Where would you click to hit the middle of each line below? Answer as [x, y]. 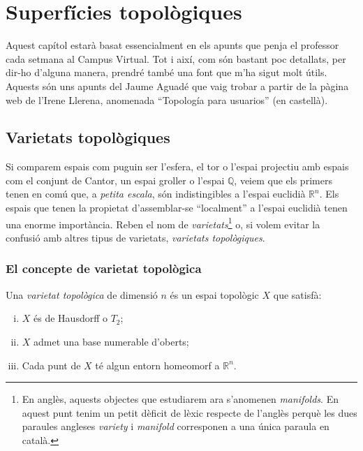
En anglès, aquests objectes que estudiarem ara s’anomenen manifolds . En [180, 399]
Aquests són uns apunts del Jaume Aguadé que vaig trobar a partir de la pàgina [177, 86]
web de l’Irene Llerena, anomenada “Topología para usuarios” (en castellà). [167, 99]
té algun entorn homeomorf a [157, 365]
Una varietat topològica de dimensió [82, 294]
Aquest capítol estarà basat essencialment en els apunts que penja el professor [172, 45]
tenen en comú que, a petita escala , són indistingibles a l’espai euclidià [156, 194]
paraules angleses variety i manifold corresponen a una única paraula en [176, 426]
